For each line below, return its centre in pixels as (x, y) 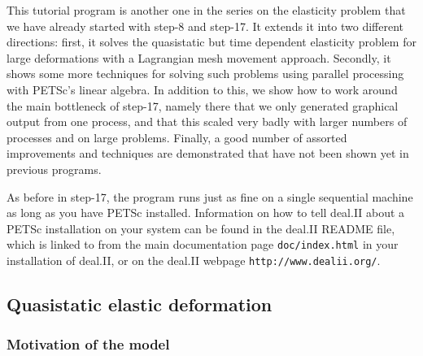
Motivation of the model (88, 344)
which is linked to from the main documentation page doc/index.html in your (203, 244)
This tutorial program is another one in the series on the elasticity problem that (206, 10)
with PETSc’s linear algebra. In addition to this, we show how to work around (202, 89)
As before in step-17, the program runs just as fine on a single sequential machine (210, 196)
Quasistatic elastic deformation (140, 304)
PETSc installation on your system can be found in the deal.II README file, (201, 228)
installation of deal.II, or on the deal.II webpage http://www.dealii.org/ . (194, 260)
